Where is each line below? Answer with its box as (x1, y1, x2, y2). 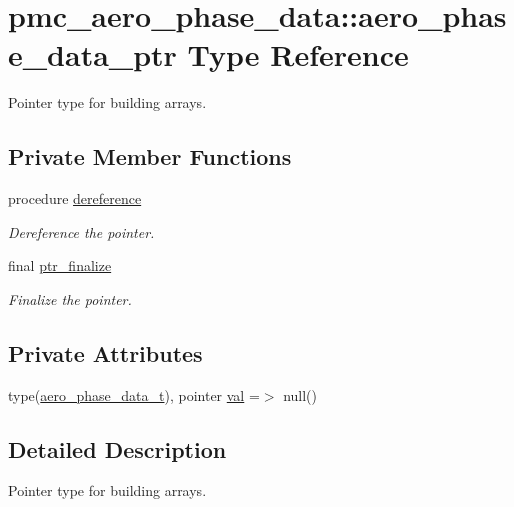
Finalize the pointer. (8, 288, 132, 309)
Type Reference (187, 34, 409, 75)
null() (283, 384, 317, 405)
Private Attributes (8, 337, 203, 368)
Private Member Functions (8, 141, 292, 172)
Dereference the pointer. (8, 221, 155, 242)
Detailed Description (8, 433, 227, 464)
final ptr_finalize (8, 255, 112, 276)
